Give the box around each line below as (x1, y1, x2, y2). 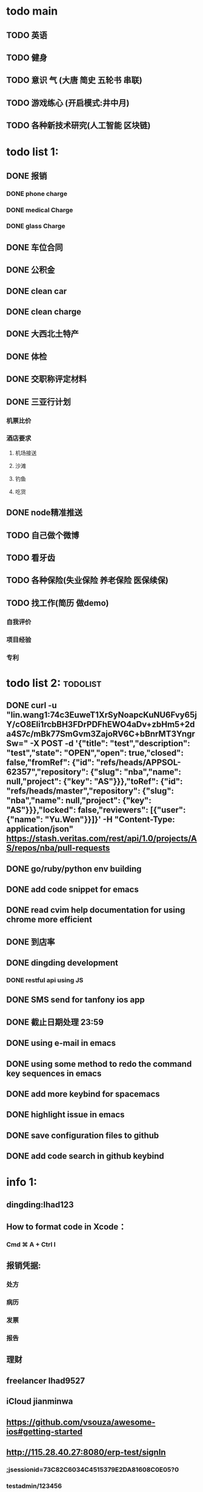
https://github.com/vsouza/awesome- (6, 1417, 156, 1428)
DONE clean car (6, 286, 67, 296)
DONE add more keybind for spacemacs (6, 1089, 161, 1099)
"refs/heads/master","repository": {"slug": (6, 786, 175, 797)
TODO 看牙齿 (6, 553, 56, 563)
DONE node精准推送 (6, 507, 83, 518)
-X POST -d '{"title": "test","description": (30, 738, 191, 749)
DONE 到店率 (6, 936, 56, 947)
